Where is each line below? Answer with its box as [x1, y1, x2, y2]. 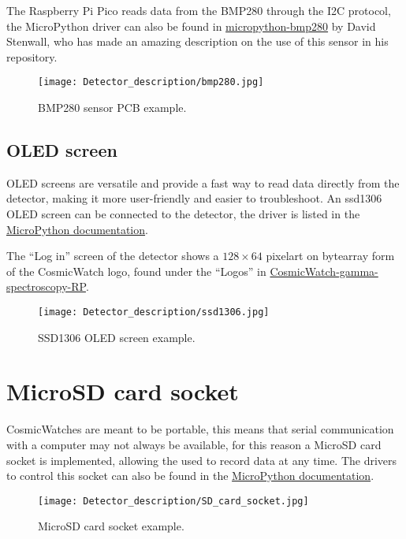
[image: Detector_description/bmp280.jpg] [38, 76, 264, 88]
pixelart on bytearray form [266, 247, 395, 264]
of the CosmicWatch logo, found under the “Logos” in [6, 262, 266, 279]
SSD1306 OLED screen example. [38, 329, 196, 345]
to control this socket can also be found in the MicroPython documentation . [6, 467, 374, 484]
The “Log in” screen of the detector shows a [6, 247, 219, 264]
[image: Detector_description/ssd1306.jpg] [38, 306, 270, 318]
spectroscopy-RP [6, 278, 86, 295]
